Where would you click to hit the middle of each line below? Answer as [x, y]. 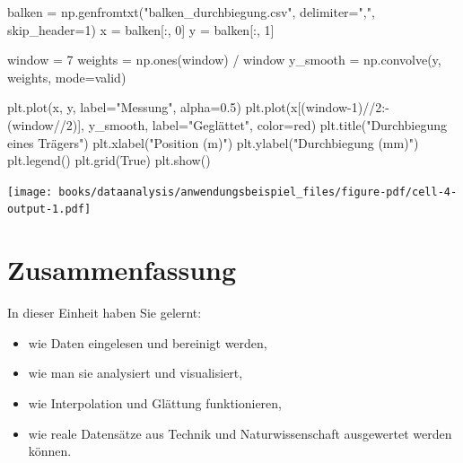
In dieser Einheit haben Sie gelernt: [105, 313]
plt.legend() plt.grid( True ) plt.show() [109, 160]
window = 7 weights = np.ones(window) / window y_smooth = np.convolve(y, [224, 60]
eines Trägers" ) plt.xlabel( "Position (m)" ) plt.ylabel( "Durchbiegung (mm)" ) [213, 142]
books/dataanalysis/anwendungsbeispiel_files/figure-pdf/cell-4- [258, 192]
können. [50, 451]
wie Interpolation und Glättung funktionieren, [155, 402]
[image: [30, 192]
